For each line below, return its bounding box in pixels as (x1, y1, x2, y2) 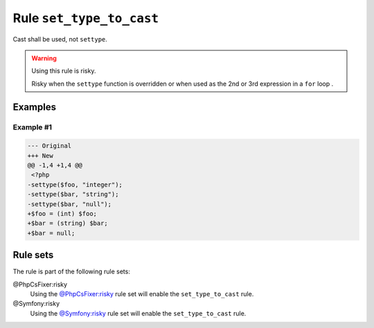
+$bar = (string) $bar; (27, 219, 109, 228)
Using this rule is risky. (31, 66, 96, 75)
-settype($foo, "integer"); (27, 181, 123, 188)
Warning (31, 54, 57, 62)
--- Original (27, 142, 72, 150)
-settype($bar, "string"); (27, 190, 119, 199)
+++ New (27, 152, 53, 159)
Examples (12, 101, 57, 113)
